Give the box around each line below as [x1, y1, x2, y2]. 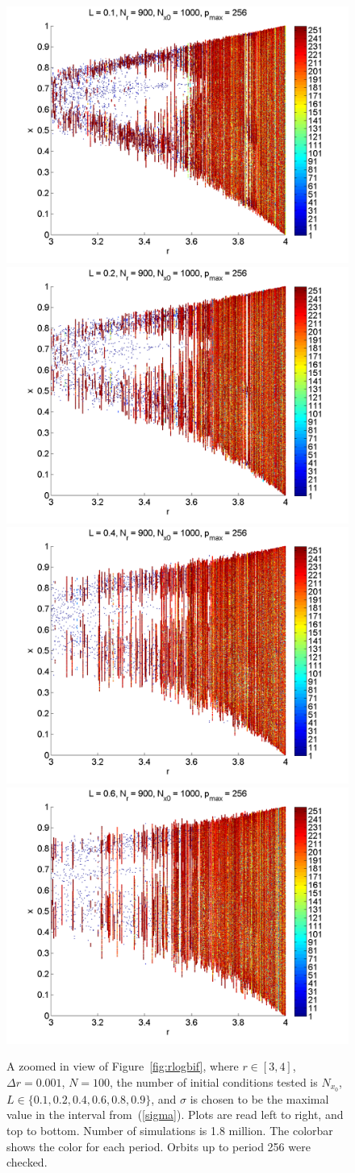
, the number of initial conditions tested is [110, 1073, 318, 1090]
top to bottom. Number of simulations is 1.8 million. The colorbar [6, 1122, 333, 1139]
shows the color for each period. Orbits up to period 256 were [6, 1138, 311, 1154]
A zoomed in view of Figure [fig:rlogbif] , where [6, 1058, 239, 1075]
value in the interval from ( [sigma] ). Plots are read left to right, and [6, 1106, 344, 1123]
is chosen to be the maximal [190, 1090, 329, 1107]
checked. [6, 1154, 48, 1171]
